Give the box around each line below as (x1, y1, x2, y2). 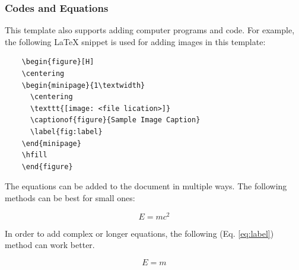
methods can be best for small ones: (5, 191, 135, 204)
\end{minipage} (21, 139, 81, 148)
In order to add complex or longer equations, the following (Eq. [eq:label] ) (5, 227, 274, 239)
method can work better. (5, 239, 95, 251)
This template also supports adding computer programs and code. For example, (5, 24, 295, 36)
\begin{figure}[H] (21, 58, 94, 66)
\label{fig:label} (30, 127, 103, 136)
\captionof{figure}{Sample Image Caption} (30, 116, 201, 125)
